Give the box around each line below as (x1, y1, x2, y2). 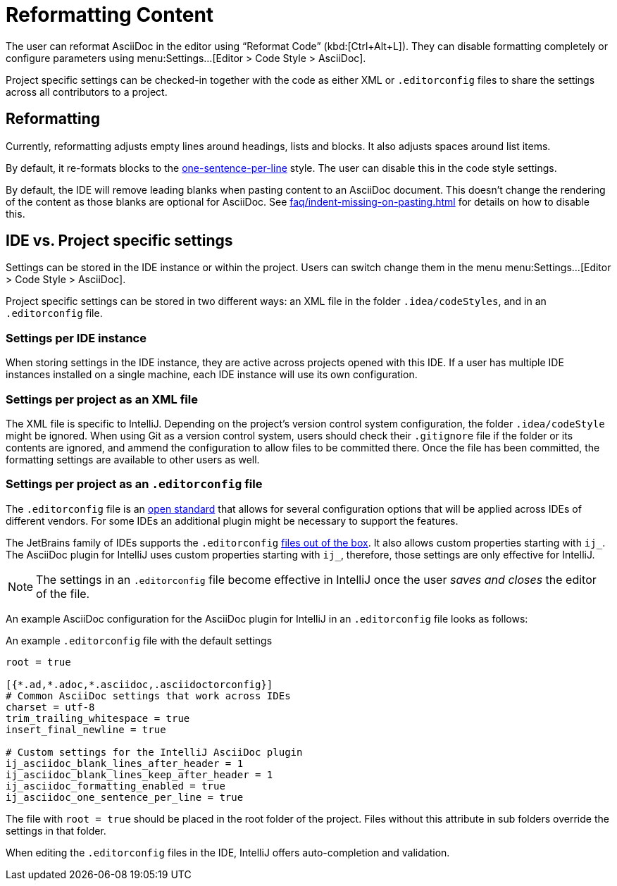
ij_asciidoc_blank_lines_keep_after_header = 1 (6, 768, 273, 780)
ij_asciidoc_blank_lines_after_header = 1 (6, 757, 244, 769)
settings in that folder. (6, 824, 106, 837)
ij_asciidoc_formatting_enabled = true (6, 780, 225, 792)
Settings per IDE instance (6, 330, 147, 345)
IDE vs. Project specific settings (6, 232, 233, 250)
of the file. (36, 586, 90, 601)
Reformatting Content (6, 3, 214, 27)
